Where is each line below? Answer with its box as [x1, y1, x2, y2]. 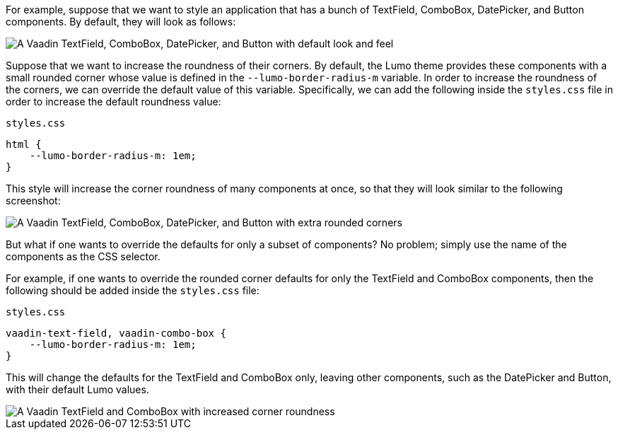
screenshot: [6, 195, 61, 207]
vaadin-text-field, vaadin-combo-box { [6, 327, 226, 339]
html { [6, 139, 42, 150]
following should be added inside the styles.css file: [6, 284, 260, 296]
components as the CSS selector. [6, 250, 161, 262]
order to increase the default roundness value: [6, 95, 221, 108]
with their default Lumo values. [6, 383, 149, 395]
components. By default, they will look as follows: [6, 16, 236, 28]
